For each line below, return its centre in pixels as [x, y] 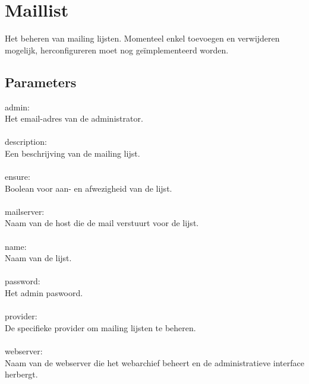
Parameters [41, 82]
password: [23, 281]
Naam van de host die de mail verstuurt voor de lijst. [102, 223]
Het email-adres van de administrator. [74, 118]
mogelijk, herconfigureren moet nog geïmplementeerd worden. [117, 50]
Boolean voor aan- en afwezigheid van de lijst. [89, 188]
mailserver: [25, 211]
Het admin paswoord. [44, 293]
